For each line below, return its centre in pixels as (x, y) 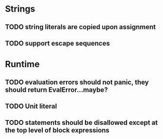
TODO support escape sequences (58, 43)
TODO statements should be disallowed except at (81, 123)
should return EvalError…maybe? (56, 90)
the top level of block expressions (57, 130)
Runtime (22, 64)
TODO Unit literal (31, 106)
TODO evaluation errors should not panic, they (77, 82)
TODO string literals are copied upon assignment (81, 27)
